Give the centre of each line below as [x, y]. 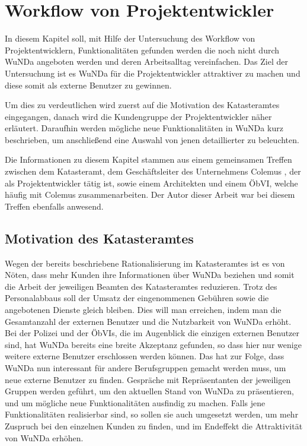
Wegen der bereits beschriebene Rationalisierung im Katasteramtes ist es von [145, 263]
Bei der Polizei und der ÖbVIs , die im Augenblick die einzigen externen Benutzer [152, 333]
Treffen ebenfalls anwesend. [54, 206]
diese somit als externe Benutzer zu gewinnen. [88, 85]
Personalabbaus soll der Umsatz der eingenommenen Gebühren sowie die [137, 298]
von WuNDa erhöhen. [44, 437]
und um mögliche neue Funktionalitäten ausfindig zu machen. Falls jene [135, 402]
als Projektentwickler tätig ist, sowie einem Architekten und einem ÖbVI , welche [151, 183]
